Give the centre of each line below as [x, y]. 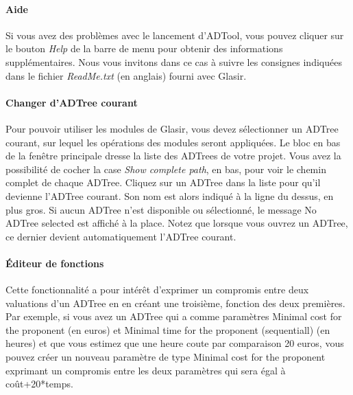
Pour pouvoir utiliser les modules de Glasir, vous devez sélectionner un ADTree [172, 128]
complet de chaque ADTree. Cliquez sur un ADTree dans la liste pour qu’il [163, 182]
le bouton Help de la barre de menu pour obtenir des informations [144, 48]
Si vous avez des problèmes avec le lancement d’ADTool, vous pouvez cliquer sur [175, 35]
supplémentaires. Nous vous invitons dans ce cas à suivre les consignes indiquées [174, 61]
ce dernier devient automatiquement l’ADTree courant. [121, 236]
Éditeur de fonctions [55, 263]
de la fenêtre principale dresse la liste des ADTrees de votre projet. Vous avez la [173, 156]
